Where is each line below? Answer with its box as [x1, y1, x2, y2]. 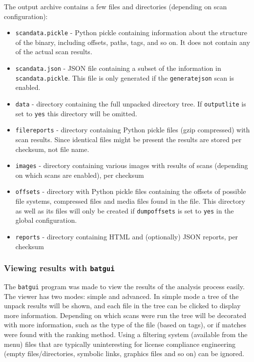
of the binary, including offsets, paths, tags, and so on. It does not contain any [15, 37, 250, 47]
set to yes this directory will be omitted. [15, 108, 137, 118]
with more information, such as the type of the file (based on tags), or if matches [4, 319, 246, 330]
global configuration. [15, 215, 77, 225]
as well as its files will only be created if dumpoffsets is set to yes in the [15, 205, 234, 215]
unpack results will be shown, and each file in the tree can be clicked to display [4, 300, 241, 311]
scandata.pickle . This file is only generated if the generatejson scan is [15, 72, 234, 83]
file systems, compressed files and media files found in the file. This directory [15, 196, 245, 206]
